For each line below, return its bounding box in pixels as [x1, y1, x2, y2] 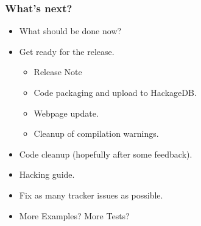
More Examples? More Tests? [19, 209, 130, 222]
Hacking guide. [19, 168, 75, 181]
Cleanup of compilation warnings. [33, 127, 159, 140]
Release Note [33, 65, 82, 78]
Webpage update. [33, 106, 99, 119]
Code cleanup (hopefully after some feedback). [19, 147, 192, 160]
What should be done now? [19, 24, 122, 37]
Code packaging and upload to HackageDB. [33, 86, 197, 98]
